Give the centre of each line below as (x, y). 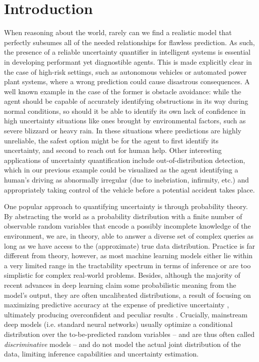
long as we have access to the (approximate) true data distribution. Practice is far (130, 245)
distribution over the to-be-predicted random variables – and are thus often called (129, 334)
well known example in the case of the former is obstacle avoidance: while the (123, 91)
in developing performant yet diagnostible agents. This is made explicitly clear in (128, 61)
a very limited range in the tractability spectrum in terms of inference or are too (127, 265)
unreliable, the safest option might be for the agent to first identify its (111, 140)
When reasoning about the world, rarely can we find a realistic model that (118, 32)
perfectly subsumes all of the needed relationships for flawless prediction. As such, (129, 42)
